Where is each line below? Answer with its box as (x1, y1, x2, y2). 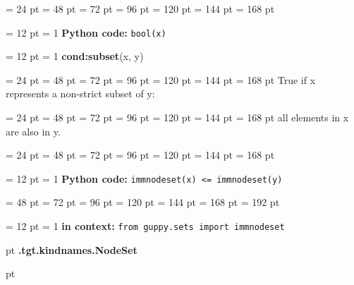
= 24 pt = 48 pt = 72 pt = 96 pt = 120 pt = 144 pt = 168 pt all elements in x (6, 110, 349, 125)
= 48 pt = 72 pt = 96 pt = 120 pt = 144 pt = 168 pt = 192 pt (6, 195, 280, 210)
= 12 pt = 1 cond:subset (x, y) (6, 49, 144, 63)
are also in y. (6, 123, 61, 138)
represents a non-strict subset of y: (6, 86, 155, 101)
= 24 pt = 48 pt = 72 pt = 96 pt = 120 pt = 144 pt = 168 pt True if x (6, 72, 316, 87)
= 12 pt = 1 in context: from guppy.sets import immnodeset (6, 219, 285, 234)
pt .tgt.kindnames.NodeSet (6, 242, 138, 257)
